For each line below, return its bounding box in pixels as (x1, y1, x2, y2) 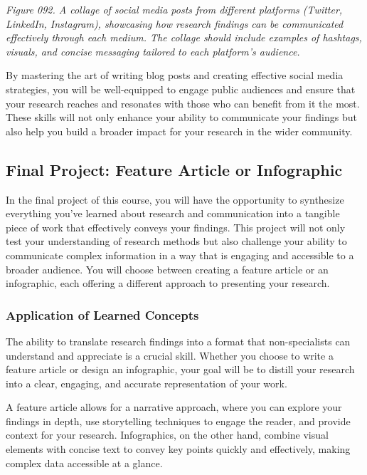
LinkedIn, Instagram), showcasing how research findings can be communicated (6, 16, 344, 31)
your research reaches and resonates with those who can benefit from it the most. (6, 95, 360, 110)
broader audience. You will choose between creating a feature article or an (6, 261, 329, 276)
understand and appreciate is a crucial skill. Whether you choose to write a (6, 348, 334, 362)
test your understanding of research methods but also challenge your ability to (6, 234, 347, 249)
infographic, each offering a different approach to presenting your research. (6, 276, 330, 291)
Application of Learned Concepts (6, 306, 199, 323)
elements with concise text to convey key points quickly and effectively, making (6, 442, 351, 456)
